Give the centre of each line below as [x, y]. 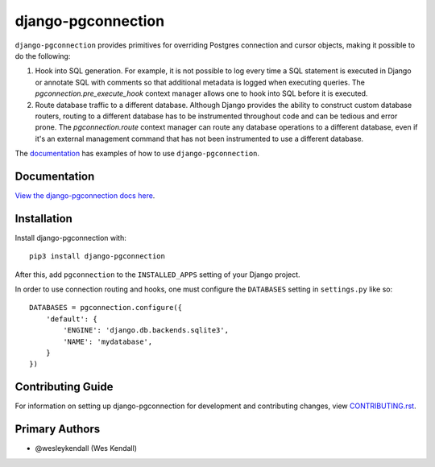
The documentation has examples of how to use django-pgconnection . [137, 154]
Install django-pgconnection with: [70, 238]
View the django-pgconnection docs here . [85, 195]
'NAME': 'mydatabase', [108, 341]
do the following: [43, 56]
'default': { [71, 319]
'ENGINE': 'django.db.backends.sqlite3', [146, 331]
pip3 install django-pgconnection [97, 256]
